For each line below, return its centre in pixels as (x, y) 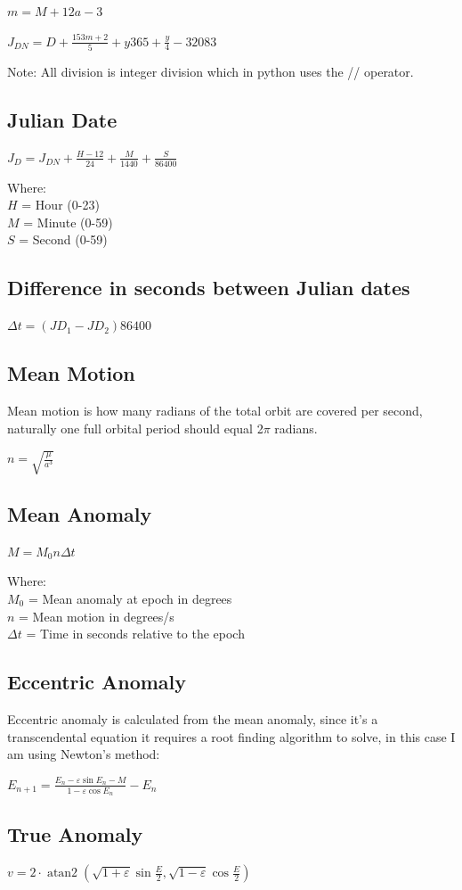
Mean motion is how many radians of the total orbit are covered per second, (215, 410)
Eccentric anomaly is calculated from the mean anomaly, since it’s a (193, 718)
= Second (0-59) (63, 239)
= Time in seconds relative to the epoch (135, 634)
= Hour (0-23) (61, 205)
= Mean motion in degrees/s (97, 616)
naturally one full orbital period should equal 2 (135, 428)
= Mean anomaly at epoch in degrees (130, 598)
